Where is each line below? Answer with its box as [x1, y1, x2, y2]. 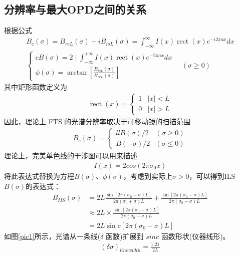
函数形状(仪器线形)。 [161, 230, 230, 241]
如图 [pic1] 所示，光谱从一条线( [4, 230, 101, 241]
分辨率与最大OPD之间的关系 [4, 2, 147, 17]
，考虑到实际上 [123, 170, 172, 181]
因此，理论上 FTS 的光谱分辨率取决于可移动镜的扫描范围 [4, 116, 191, 126]
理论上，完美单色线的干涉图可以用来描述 [4, 150, 137, 161]
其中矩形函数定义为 [4, 82, 67, 92]
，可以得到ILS [189, 170, 235, 181]
